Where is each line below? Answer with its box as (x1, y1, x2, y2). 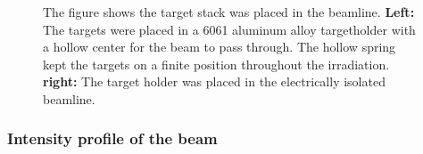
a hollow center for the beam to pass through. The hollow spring (43, 37, 396, 56)
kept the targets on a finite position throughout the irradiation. (43, 54, 390, 73)
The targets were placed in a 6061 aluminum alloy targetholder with (43, 20, 416, 38)
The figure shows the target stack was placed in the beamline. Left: (43, 3, 415, 20)
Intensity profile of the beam (7, 127, 218, 150)
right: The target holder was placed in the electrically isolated (43, 72, 386, 91)
